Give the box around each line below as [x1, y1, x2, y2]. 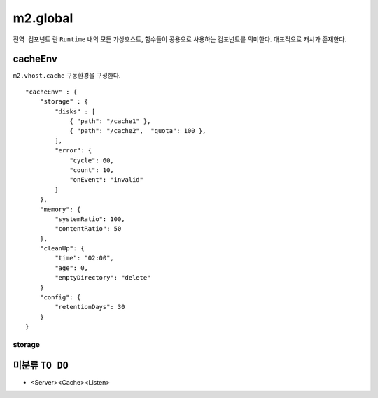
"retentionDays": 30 [55, 303, 125, 311]
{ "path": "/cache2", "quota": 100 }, [69, 127, 206, 135]
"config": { [39, 294, 81, 301]
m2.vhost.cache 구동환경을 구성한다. [13, 71, 121, 80]
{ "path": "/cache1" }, [69, 118, 151, 125]
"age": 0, [55, 264, 89, 272]
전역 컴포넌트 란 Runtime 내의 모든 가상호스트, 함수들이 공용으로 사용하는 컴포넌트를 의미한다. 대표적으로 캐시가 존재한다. [13, 35, 346, 43]
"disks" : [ [55, 107, 96, 115]
